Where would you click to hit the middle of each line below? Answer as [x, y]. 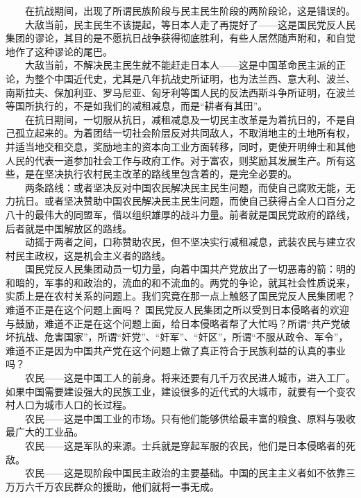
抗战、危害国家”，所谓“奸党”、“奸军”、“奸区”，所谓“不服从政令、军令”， [182, 337]
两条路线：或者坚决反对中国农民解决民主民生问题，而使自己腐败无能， [185, 187]
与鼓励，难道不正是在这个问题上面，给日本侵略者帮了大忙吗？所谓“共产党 [173, 323]
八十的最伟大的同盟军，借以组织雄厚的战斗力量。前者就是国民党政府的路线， [180, 214]
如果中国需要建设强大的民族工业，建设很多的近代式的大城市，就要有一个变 [176, 391]
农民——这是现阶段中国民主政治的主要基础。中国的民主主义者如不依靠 [185, 473]
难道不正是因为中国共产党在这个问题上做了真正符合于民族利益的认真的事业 [176, 350]
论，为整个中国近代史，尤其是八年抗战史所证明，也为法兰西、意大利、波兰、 [180, 78]
